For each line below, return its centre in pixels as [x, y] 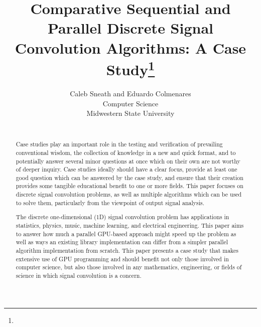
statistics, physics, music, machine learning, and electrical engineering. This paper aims [130, 225]
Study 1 [130, 68]
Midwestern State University [130, 113]
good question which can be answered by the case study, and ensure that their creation [129, 177]
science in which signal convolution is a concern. [79, 275]
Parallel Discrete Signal [130, 28]
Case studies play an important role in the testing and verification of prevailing [119, 144]
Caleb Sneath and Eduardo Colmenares [130, 94]
